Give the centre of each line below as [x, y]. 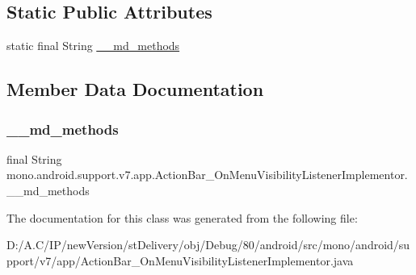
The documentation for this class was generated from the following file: [182, 217]
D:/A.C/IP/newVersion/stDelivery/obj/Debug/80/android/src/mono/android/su [208, 245]
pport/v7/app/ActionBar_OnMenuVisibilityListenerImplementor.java [180, 260]
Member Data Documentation [135, 89]
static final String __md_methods [93, 46]
